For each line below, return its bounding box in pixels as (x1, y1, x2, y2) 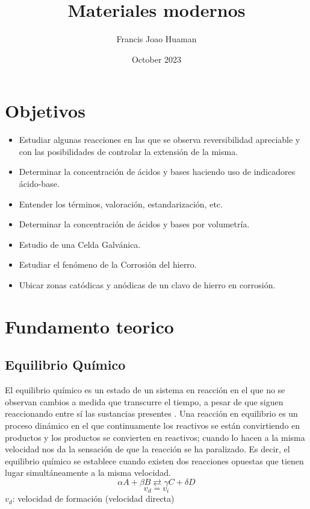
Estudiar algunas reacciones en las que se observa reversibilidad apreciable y (19, 133, 300, 146)
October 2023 (131, 52, 182, 65)
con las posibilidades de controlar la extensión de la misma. (19, 145, 238, 157)
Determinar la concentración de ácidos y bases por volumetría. (19, 218, 250, 230)
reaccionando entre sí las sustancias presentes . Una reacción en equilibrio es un (5, 407, 298, 420)
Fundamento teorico (5, 314, 174, 338)
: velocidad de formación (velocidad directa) (12, 492, 175, 505)
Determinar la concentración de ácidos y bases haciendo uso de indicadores (19, 165, 296, 178)
